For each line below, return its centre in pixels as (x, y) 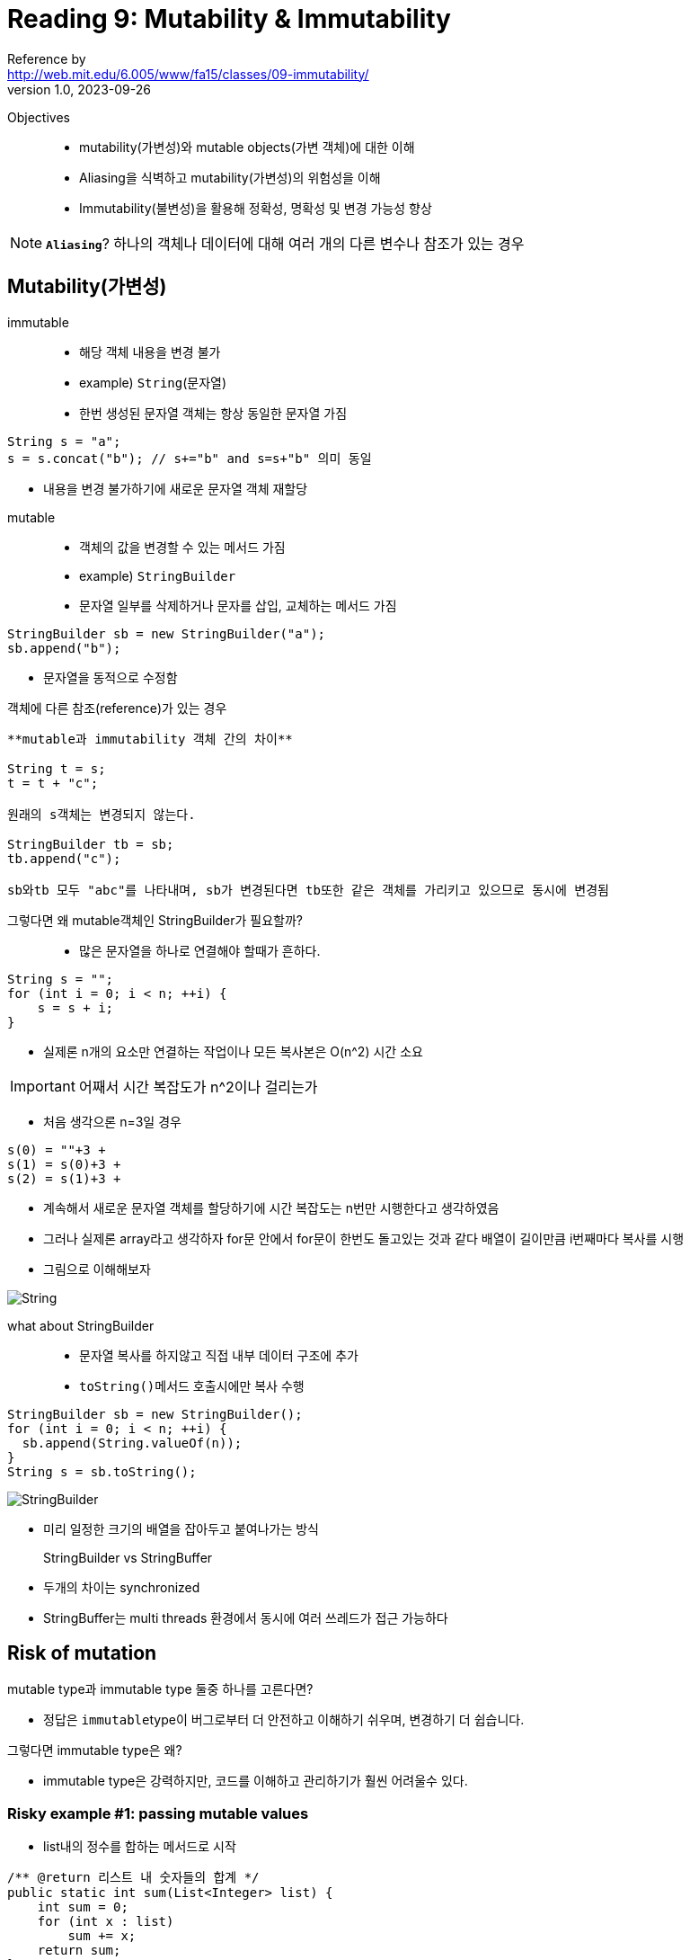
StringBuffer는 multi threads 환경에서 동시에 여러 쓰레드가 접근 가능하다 (246, 1617)
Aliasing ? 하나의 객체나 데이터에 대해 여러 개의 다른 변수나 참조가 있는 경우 (285, 243)
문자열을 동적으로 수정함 (111, 677)
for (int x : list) (106, 1922)
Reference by (47, 58)
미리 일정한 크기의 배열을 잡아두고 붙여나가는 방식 (181, 1528)
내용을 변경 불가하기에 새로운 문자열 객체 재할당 (176, 488)
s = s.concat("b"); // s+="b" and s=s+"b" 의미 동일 (190, 458)
